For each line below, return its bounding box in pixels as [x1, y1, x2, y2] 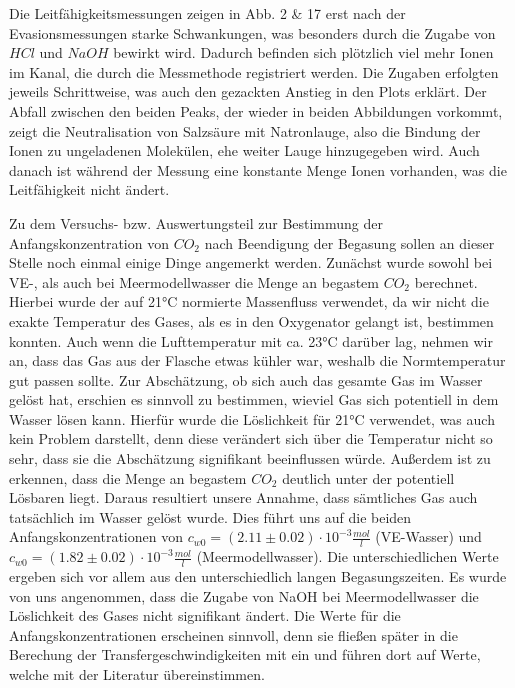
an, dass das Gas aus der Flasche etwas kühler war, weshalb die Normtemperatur [9, 350, 506, 371]
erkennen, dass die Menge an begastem [9, 467, 247, 488]
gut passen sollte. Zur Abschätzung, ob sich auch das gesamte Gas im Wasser [9, 369, 483, 390]
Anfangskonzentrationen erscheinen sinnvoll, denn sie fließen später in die [9, 624, 458, 645]
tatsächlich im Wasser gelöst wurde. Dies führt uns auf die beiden [9, 506, 412, 527]
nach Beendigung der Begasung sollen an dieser [204, 232, 495, 253]
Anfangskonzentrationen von [9, 526, 183, 547]
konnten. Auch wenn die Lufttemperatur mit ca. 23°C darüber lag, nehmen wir [9, 330, 493, 351]
